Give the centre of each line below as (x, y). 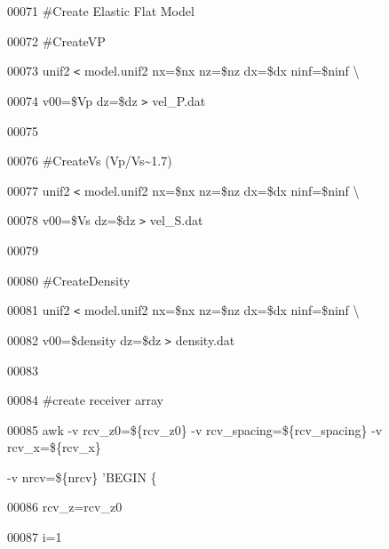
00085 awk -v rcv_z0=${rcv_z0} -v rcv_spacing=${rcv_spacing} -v (195, 429)
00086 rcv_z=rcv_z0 (65, 507)
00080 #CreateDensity (69, 280)
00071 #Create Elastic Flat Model (101, 11)
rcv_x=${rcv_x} (54, 447)
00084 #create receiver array (85, 400)
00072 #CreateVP (56, 40)
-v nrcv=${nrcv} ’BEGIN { (82, 476)
